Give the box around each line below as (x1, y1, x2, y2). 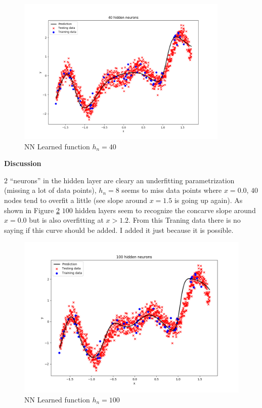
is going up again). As (174, 195, 243, 206)
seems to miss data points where (121, 185, 222, 195)
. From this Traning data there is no (128, 215, 241, 225)
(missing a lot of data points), (4, 185, 97, 195)
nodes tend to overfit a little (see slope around (4, 195, 148, 206)
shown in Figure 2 (4, 205, 60, 215)
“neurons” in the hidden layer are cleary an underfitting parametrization (10, 175, 235, 185)
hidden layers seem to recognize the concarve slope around (75, 205, 256, 215)
